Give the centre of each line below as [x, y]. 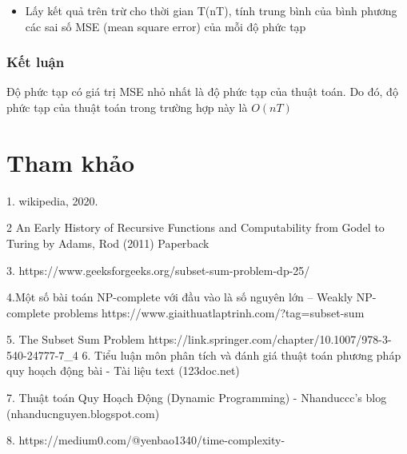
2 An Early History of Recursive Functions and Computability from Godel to [196, 227]
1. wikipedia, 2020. [52, 200]
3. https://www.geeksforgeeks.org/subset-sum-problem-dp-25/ [158, 270]
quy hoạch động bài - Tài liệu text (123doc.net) [123, 370]
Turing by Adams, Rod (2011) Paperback [108, 243]
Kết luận [36, 62]
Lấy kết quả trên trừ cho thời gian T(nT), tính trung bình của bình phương [211, 10]
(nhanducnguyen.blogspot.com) [83, 413]
